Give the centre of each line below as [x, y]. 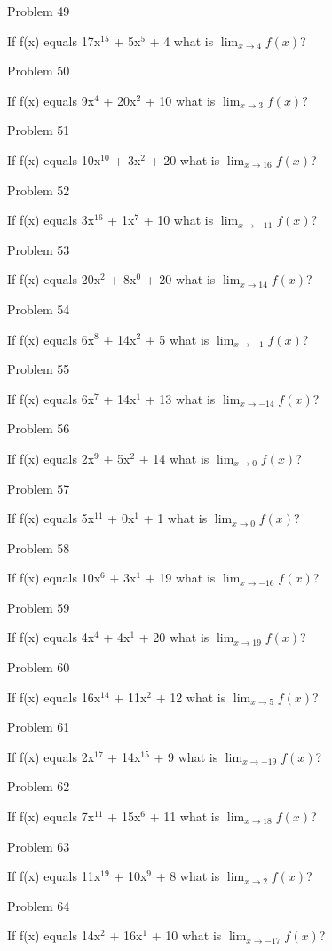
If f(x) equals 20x [54, 279]
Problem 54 [39, 309]
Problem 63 [39, 846]
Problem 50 [39, 71]
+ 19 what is [180, 578]
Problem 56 [39, 428]
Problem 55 [39, 369]
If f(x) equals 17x [54, 40]
